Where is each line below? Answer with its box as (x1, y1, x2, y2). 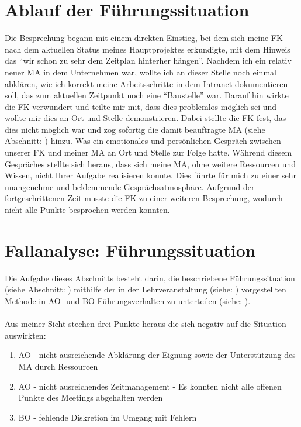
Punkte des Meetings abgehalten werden (18, 391, 163, 404)
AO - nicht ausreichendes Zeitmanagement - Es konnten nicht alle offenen (18, 380, 282, 392)
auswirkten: (5, 329, 46, 341)
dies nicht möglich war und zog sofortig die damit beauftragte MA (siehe (5, 123, 265, 135)
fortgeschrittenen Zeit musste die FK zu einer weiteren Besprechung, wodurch (5, 192, 283, 204)
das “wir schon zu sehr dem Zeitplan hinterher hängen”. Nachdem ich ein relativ (5, 54, 292, 67)
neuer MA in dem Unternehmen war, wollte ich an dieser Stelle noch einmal (5, 66, 276, 78)
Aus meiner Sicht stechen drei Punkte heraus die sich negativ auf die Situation (5, 318, 286, 330)
